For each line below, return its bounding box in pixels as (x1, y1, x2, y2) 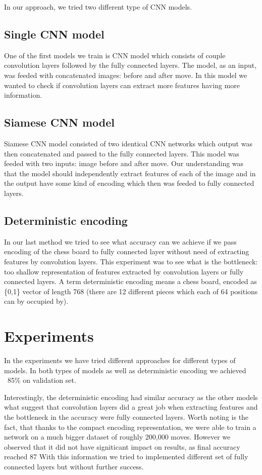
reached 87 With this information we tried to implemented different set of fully (4, 451, 248, 462)
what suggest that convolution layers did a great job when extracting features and (4, 402, 258, 412)
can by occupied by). (4, 296, 69, 306)
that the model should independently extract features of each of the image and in (4, 168, 256, 178)
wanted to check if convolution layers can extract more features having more (4, 80, 240, 90)
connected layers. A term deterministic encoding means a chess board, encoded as (4, 276, 257, 287)
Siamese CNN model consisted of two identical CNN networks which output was (4, 138, 252, 148)
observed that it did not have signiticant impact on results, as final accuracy (4, 441, 240, 452)
